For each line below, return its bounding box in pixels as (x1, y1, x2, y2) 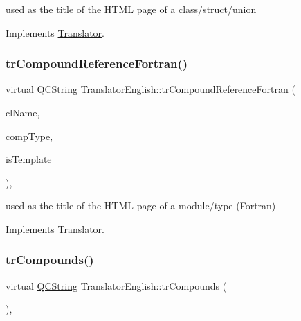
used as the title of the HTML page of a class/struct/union (6, 2, 257, 16)
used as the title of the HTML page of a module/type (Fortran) (6, 198, 276, 213)
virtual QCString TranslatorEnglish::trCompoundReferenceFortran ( (6, 82, 295, 96)
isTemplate (6, 152, 52, 166)
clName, (6, 105, 40, 119)
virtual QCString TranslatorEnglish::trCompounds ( (6, 278, 227, 293)
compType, (6, 128, 53, 143)
